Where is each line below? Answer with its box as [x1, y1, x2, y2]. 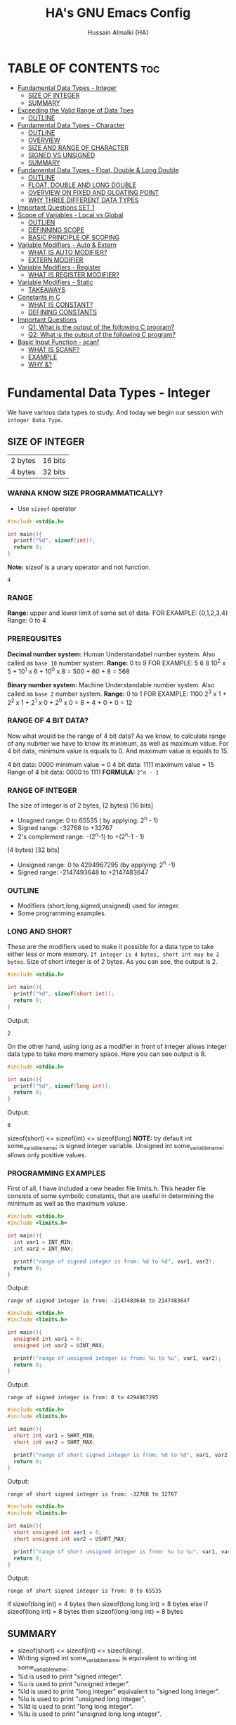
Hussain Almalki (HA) [87, 28, 149, 37]
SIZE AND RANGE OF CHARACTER [27, 143, 129, 152]
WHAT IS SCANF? [27, 345, 80, 353]
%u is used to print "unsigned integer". [17, 1679, 130, 1688]
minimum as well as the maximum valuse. [7, 1199, 128, 1208]
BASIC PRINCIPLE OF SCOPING [27, 233, 120, 241]
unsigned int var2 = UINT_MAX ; [13, 1342, 105, 1349]
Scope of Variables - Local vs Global [17, 210, 124, 219]
